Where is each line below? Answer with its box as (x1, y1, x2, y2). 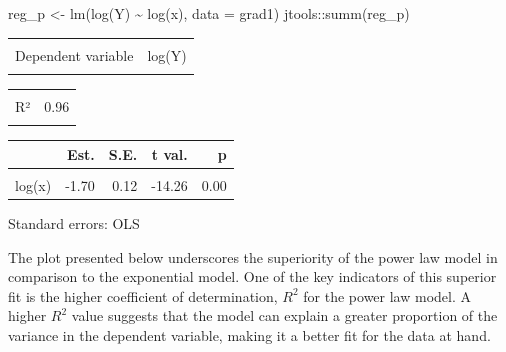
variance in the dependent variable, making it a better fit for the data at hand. (8, 324, 491, 345)
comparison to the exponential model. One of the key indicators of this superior (8, 266, 497, 287)
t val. (151, 143, 188, 164)
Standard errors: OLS (8, 212, 140, 233)
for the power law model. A (303, 285, 471, 306)
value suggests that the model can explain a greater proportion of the (71, 305, 498, 326)
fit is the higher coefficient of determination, (8, 285, 278, 306)
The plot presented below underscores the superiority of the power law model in (8, 246, 498, 267)
